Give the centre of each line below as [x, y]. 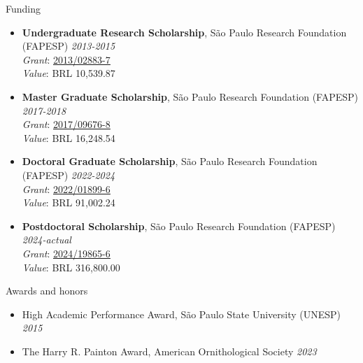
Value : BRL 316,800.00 [71, 267]
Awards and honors [47, 291]
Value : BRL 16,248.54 [69, 137]
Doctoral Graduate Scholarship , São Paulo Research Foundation [170, 161]
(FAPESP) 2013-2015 [69, 46]
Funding [23, 8]
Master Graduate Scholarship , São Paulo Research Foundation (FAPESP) [190, 96]
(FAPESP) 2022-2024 [69, 175]
